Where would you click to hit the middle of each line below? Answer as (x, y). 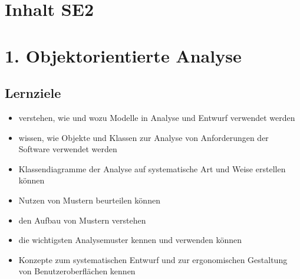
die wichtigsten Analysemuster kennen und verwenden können (130, 240)
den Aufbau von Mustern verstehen (82, 220)
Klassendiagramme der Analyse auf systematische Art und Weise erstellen (152, 168)
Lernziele (33, 93)
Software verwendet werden (68, 149)
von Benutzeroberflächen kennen (77, 271)
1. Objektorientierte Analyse (123, 55)
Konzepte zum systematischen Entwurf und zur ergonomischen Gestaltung (153, 259)
